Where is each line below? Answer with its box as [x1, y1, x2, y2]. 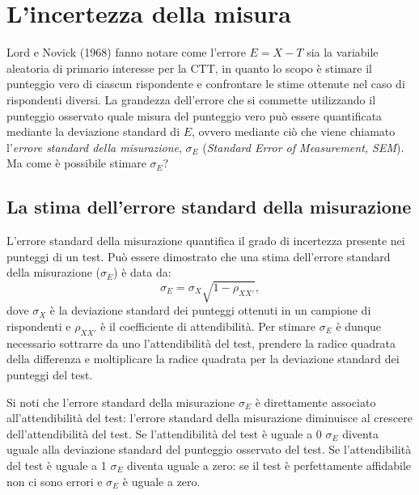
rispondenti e [6, 318, 71, 334]
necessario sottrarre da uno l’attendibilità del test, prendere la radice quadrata [6, 334, 396, 351]
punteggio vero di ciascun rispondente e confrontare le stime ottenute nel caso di [6, 75, 405, 92]
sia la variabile [307, 44, 379, 61]
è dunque [336, 318, 382, 334]
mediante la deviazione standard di [6, 123, 180, 140]
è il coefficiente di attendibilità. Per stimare [100, 318, 316, 334]
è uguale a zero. [122, 472, 201, 489]
